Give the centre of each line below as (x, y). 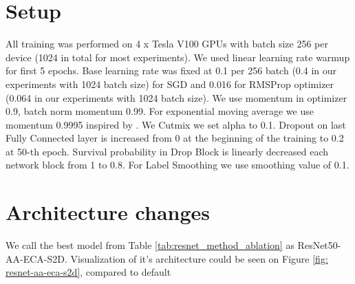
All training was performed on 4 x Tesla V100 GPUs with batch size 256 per (167, 44)
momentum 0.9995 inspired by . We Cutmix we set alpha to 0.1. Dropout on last (176, 124)
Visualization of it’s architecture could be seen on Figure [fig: (199, 258)
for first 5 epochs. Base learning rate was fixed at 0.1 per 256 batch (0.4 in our (171, 70)
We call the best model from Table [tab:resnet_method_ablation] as (150, 245)
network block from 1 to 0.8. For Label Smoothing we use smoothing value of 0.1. (177, 165)
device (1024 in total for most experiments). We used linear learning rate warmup (178, 57)
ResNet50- (319, 245)
